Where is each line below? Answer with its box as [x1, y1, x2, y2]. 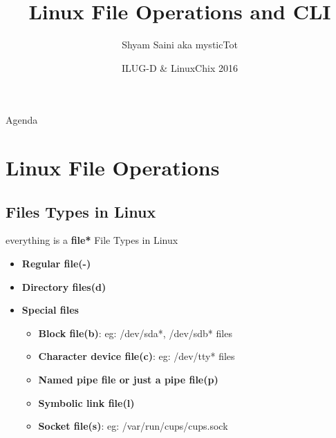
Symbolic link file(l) [38, 395, 135, 410]
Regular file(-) [21, 256, 91, 271]
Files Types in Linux [6, 200, 156, 222]
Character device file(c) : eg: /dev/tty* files [38, 349, 235, 363]
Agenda [6, 113, 38, 127]
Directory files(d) [21, 279, 106, 294]
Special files [21, 303, 79, 317]
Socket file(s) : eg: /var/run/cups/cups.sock [38, 419, 228, 433]
